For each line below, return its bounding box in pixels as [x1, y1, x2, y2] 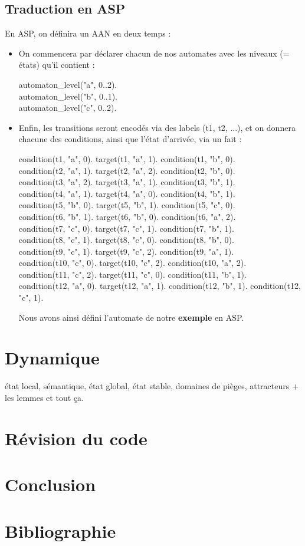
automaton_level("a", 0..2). [18, 78, 117, 90]
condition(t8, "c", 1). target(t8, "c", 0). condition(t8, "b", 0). [18, 233, 234, 246]
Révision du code [5, 426, 147, 450]
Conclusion [5, 472, 96, 496]
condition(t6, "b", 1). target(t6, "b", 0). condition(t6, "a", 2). [18, 210, 236, 222]
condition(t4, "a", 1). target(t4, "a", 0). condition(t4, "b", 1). [18, 187, 235, 199]
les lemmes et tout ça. [5, 391, 84, 403]
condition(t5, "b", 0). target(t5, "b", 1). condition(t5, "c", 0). [18, 199, 235, 211]
